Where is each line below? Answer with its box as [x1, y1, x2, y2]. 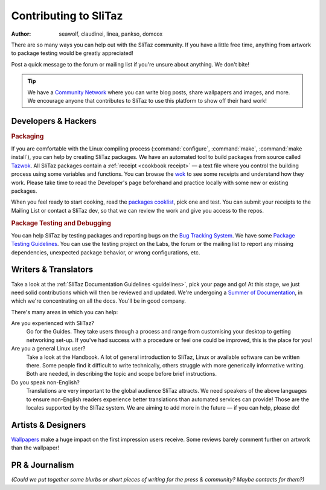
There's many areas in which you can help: [11, 308, 118, 315]
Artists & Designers [11, 420, 86, 430]
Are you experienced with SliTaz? [11, 320, 95, 327]
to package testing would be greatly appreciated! [11, 50, 134, 57]
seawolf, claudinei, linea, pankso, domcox [59, 30, 163, 37]
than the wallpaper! [11, 444, 60, 451]
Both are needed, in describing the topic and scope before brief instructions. [26, 370, 217, 378]
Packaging [11, 132, 44, 140]
